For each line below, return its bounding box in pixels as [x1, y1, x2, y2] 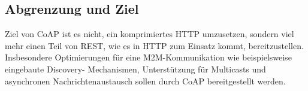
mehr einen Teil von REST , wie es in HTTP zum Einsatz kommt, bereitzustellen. [5, 39, 304, 51]
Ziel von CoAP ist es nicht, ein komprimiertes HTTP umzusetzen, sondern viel [5, 28, 294, 40]
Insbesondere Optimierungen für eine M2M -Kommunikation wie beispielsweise [5, 51, 292, 63]
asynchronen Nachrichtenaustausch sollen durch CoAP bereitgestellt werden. [5, 74, 286, 87]
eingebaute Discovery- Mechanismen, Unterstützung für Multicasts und [5, 62, 266, 75]
